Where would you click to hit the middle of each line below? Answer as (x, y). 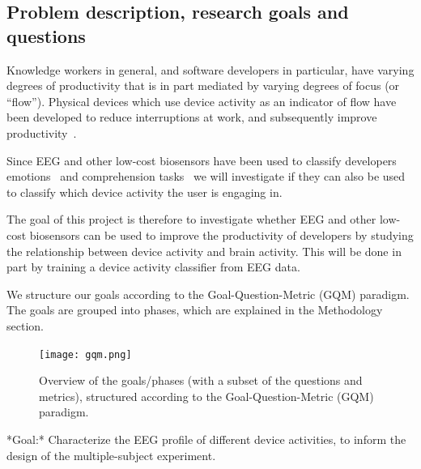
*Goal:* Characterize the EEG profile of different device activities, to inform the (206, 439)
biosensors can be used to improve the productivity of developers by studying (221, 234)
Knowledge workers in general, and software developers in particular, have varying (210, 69)
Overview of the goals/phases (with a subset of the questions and (201, 380)
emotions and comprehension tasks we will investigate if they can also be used (206, 176)
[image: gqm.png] (85, 354)
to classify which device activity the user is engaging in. (145, 192)
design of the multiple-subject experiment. (111, 455)
